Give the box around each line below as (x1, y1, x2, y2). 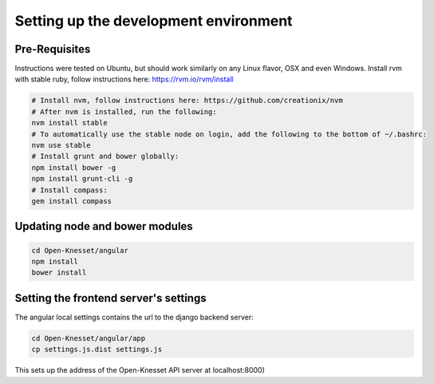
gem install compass (31, 196, 112, 205)
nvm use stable (31, 141, 91, 149)
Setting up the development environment (14, 12, 293, 30)
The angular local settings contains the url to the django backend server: (14, 312, 254, 322)
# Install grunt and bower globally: (31, 152, 180, 161)
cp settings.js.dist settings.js (31, 345, 163, 354)
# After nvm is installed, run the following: (31, 107, 217, 116)
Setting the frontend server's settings (14, 291, 207, 305)
